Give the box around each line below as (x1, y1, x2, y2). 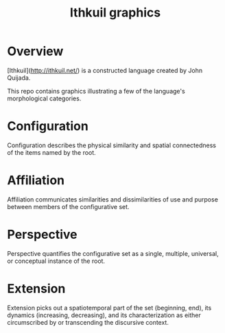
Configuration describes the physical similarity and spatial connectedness (7, 141, 216, 149)
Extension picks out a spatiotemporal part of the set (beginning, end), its (7, 303, 212, 312)
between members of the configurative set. (7, 202, 130, 211)
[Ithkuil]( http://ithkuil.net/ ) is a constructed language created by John (7, 66, 203, 74)
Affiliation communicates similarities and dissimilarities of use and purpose (7, 195, 218, 204)
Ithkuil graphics (69, 5, 161, 21)
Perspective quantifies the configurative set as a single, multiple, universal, (7, 249, 220, 257)
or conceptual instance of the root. (7, 257, 105, 265)
